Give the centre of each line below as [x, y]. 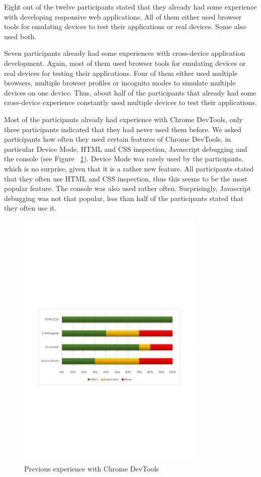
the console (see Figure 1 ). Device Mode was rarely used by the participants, [124, 159]
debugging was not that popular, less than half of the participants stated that [124, 198]
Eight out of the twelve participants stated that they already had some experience [130, 7]
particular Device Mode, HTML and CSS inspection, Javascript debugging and [126, 149]
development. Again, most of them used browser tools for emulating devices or [125, 63]
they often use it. [30, 208]
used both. [20, 36]
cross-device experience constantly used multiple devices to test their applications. [130, 102]
